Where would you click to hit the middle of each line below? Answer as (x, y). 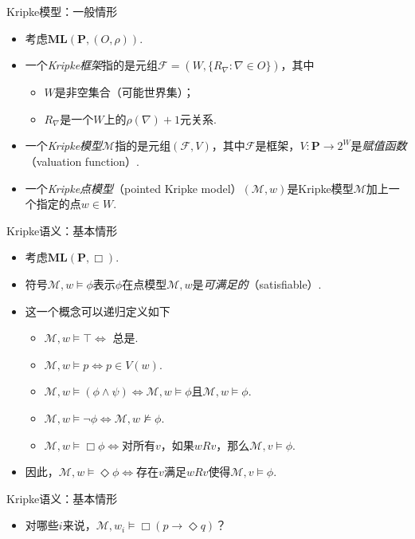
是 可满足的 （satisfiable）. (257, 283)
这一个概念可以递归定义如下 (98, 311)
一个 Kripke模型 (64, 146)
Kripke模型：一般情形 (62, 11)
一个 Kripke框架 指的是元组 (92, 65)
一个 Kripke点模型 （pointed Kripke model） (133, 188)
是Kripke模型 (320, 188)
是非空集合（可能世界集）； (124, 92)
